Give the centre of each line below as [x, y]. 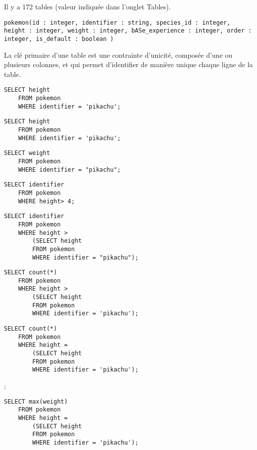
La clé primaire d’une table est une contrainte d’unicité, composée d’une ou [118, 55]
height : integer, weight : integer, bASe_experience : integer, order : [128, 31]
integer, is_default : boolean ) [59, 39]
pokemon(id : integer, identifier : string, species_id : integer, [117, 22]
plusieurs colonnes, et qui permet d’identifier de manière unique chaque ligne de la [128, 64]
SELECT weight [27, 153]
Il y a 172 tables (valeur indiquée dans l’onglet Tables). [87, 6]
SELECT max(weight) [36, 401]
